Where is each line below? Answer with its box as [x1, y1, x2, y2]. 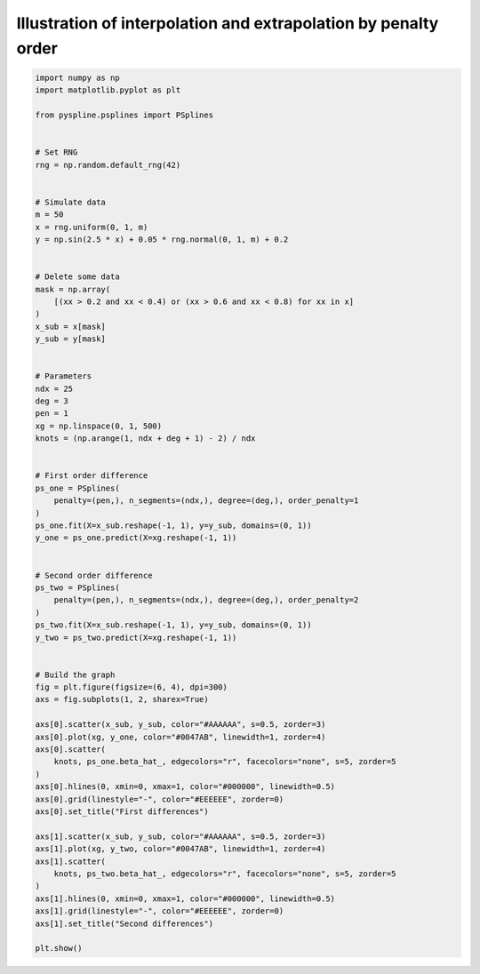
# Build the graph [35, 669, 116, 680]
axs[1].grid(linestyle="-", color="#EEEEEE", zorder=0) [35, 906, 284, 916]
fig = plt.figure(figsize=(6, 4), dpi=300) [35, 683, 228, 692]
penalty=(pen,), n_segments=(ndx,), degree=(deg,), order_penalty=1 [53, 496, 359, 506]
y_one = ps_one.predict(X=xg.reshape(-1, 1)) [35, 533, 237, 543]
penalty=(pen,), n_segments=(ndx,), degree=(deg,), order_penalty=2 [53, 595, 359, 605]
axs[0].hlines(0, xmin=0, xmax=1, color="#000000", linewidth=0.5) [35, 782, 336, 792]
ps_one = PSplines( [35, 483, 120, 493]
